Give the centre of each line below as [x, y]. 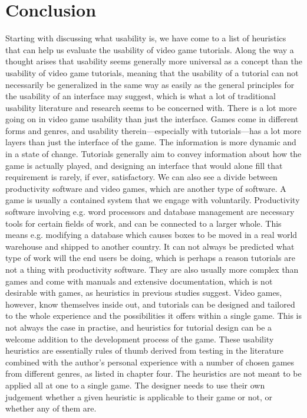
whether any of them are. [51, 408]
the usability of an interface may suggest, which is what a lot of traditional [141, 96]
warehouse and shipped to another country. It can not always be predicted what [150, 246]
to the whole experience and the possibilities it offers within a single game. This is [154, 316]
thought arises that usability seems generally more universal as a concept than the [154, 61]
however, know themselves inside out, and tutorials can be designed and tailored [150, 304]
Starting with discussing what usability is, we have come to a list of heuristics [146, 38]
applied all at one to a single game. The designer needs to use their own [135, 385]
